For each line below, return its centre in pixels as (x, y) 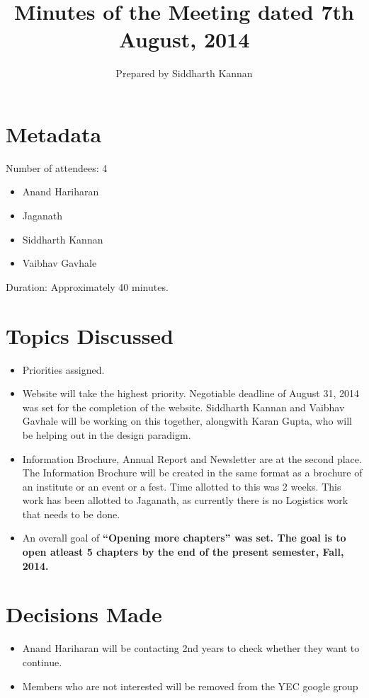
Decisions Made (84, 614)
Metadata (54, 133)
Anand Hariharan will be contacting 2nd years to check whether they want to (191, 648)
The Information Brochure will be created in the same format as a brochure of (192, 473)
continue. (42, 662)
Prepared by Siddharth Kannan (184, 73)
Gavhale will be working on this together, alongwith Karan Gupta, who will (187, 421)
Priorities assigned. (63, 369)
